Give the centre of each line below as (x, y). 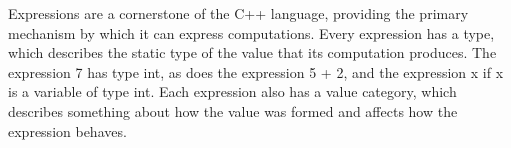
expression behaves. (67, 130)
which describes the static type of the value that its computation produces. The (252, 52)
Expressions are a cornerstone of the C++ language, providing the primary (238, 13)
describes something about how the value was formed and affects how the (233, 110)
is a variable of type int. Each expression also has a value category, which (232, 91)
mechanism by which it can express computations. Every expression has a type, (251, 32)
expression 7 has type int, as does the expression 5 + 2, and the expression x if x (256, 71)
